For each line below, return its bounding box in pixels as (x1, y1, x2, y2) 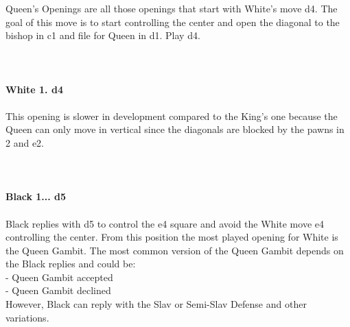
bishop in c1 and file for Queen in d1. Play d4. (5, 28, 200, 43)
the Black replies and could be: (5, 256, 136, 271)
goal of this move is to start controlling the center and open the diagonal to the (5, 14, 340, 29)
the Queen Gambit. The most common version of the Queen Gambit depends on (5, 243, 344, 257)
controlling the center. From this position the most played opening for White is (5, 230, 338, 244)
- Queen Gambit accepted (5, 269, 113, 284)
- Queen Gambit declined (5, 283, 111, 298)
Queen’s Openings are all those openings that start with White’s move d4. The (5, 1, 338, 15)
